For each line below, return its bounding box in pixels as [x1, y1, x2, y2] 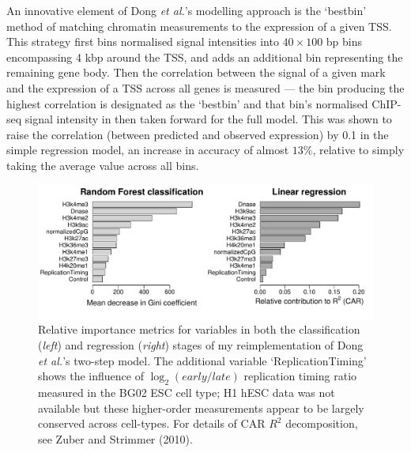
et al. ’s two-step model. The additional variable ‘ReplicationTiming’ [38, 352, 367, 368]
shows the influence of [38, 368, 144, 384]
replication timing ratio [243, 368, 357, 384]
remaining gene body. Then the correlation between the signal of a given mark [6, 64, 386, 81]
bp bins [326, 33, 363, 50]
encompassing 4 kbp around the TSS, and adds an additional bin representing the [6, 48, 403, 65]
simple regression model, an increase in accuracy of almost [6, 142, 289, 158]
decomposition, [285, 415, 358, 432]
